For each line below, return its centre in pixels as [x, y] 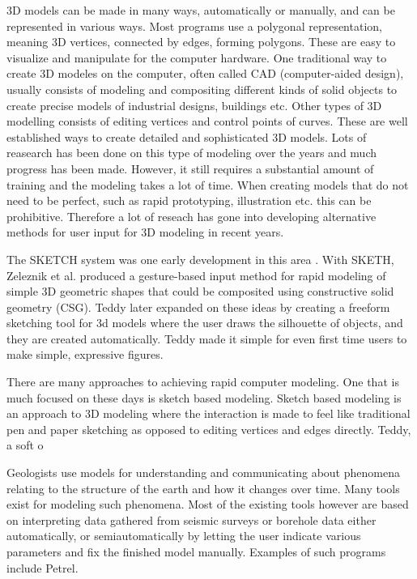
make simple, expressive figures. [85, 354]
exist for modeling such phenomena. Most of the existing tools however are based [208, 504]
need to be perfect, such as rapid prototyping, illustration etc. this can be [189, 200]
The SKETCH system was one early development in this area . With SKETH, [200, 259]
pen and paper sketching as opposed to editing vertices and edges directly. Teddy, [209, 429]
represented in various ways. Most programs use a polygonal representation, [194, 26]
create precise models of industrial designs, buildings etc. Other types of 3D [194, 105]
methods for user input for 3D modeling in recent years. [145, 232]
